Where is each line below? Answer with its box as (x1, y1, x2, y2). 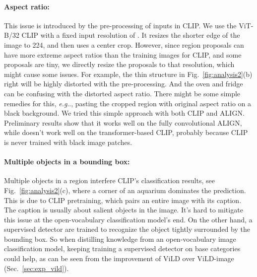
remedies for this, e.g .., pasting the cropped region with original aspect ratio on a (4, 98, 252, 108)
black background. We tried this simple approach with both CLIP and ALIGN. (4, 108, 245, 118)
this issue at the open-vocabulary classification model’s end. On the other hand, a (4, 214, 253, 224)
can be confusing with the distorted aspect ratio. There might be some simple (4, 88, 241, 98)
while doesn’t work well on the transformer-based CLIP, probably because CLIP (4, 127, 248, 138)
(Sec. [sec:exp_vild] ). (4, 263, 69, 273)
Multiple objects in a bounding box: (4, 156, 130, 167)
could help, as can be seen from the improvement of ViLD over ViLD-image (4, 253, 234, 264)
